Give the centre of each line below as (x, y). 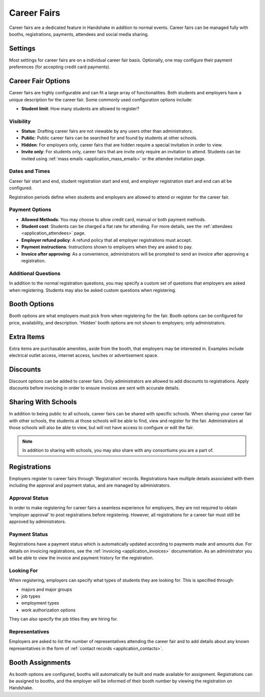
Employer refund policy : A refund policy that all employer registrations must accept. (107, 240)
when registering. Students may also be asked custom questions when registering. (93, 290)
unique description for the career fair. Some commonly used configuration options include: (101, 100)
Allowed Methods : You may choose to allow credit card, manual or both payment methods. (114, 219)
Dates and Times (29, 171)
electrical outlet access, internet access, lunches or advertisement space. (84, 355)
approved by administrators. (38, 522)
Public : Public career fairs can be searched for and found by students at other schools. (109, 138)
